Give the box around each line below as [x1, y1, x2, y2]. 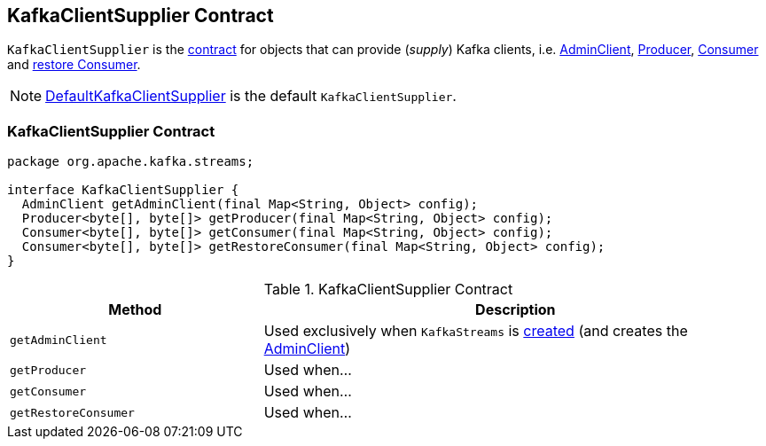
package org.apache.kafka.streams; [7, 154, 254, 169]
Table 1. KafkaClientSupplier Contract [263, 280, 513, 299]
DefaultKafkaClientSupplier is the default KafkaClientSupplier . [45, 87, 457, 106]
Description [475, 301, 556, 319]
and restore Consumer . [7, 57, 141, 73]
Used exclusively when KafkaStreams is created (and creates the [263, 322, 688, 340]
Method [108, 301, 162, 319]
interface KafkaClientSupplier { [7, 183, 239, 198]
